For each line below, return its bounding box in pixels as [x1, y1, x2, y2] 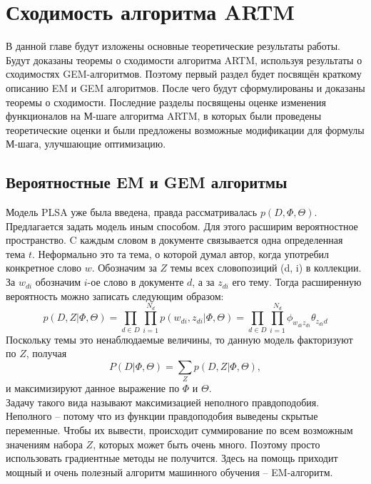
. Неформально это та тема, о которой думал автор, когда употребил [32, 246, 330, 261]
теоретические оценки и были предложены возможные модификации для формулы [6, 122, 365, 137]
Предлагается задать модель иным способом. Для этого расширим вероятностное [6, 218, 358, 233]
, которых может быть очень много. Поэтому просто [93, 436, 320, 451]
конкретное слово [6, 260, 81, 275]
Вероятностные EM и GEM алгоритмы [6, 171, 288, 193]
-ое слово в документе [87, 274, 184, 289]
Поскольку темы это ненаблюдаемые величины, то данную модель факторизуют [6, 331, 353, 346]
